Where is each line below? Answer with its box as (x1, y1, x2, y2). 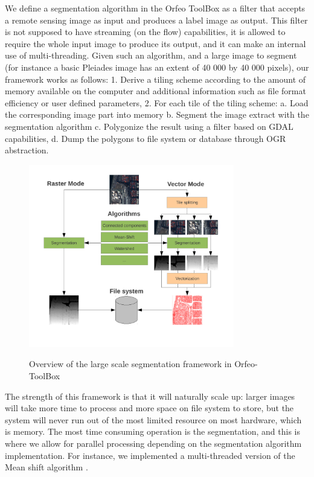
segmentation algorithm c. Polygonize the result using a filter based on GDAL (5, 120, 293, 132)
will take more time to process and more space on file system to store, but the (5, 402, 294, 414)
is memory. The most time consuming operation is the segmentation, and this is (5, 425, 301, 438)
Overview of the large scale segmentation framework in (29, 357, 232, 370)
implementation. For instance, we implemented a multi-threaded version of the (5, 449, 295, 461)
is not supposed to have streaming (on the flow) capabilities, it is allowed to (5, 25, 286, 38)
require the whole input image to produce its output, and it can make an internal (5, 37, 306, 50)
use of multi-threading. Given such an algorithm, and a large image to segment (5, 49, 297, 62)
